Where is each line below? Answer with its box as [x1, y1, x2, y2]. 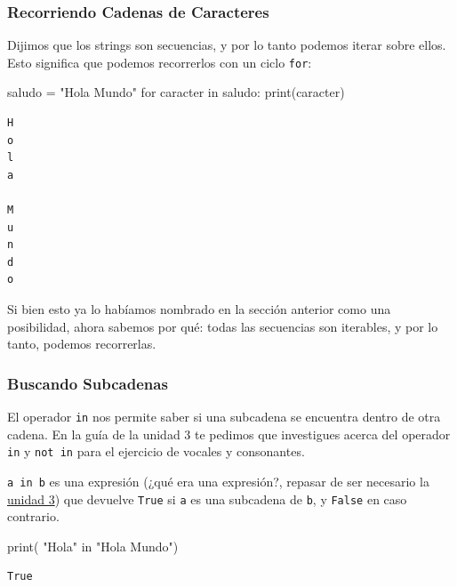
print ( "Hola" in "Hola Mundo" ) [7, 536, 179, 555]
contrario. [7, 507, 60, 526]
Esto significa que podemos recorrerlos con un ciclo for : [7, 52, 312, 71]
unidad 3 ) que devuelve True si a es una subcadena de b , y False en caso [7, 489, 407, 508]
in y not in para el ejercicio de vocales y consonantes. [7, 442, 305, 461]
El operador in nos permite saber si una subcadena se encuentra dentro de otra [7, 407, 441, 425]
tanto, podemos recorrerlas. [7, 334, 156, 353]
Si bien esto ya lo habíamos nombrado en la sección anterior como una [7, 300, 391, 318]
